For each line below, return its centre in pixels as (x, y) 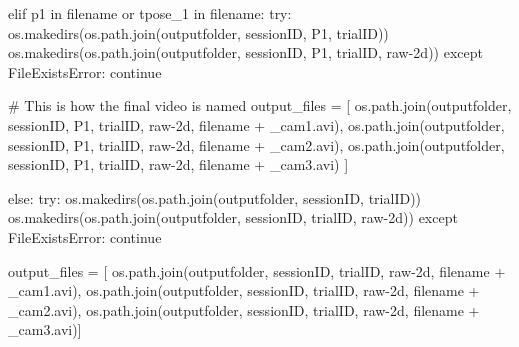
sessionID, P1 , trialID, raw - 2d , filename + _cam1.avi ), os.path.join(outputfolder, (256, 124)
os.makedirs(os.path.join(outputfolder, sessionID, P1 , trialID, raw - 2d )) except (246, 52)
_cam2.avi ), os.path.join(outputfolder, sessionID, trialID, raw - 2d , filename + (244, 309)
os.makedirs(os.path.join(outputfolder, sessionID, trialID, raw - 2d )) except (233, 217)
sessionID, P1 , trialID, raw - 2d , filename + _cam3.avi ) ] (178, 164)
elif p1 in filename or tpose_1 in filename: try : (150, 13)
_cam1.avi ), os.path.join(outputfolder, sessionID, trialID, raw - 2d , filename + (244, 290)
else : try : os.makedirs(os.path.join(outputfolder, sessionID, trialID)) (215, 197)
